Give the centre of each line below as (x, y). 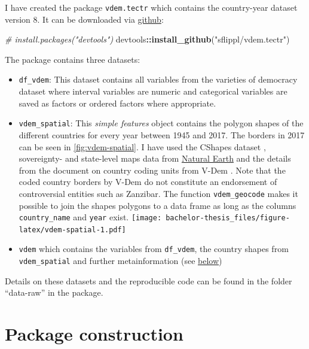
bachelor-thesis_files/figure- (228, 218)
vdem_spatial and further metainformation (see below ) (120, 261)
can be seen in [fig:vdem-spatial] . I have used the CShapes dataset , (142, 146)
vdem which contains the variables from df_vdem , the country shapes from (154, 249)
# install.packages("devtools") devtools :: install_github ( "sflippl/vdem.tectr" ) (147, 39)
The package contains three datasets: (73, 59)
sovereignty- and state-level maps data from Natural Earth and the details (155, 158)
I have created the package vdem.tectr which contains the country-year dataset (151, 7)
